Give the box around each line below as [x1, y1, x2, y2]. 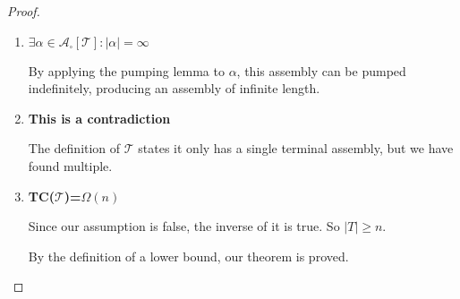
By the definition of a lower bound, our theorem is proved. [28, 246, 349, 265]
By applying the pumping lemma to [28, 61, 225, 80]
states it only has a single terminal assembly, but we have [138, 139, 454, 158]
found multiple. [28, 156, 113, 175]
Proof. [7, 2, 40, 20]
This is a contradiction [28, 108, 171, 127]
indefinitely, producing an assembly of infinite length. [28, 79, 320, 98]
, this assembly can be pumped [236, 61, 406, 80]
